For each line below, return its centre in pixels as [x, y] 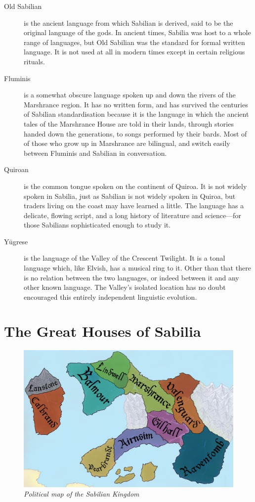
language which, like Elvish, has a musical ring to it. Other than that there [137, 268]
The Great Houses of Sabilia [103, 331]
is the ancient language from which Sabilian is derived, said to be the [128, 23]
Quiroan [16, 169]
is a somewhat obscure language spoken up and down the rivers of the [130, 95]
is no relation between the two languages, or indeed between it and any [131, 277]
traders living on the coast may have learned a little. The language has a [134, 205]
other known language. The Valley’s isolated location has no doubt [125, 287]
